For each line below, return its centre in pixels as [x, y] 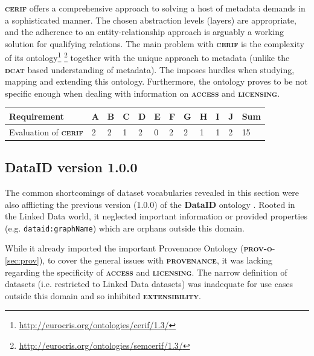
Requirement [37, 116]
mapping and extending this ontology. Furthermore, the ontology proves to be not [156, 81]
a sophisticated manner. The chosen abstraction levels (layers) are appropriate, [151, 20]
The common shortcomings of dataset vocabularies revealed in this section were [152, 193]
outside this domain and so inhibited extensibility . [103, 295]
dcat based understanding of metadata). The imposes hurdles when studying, [150, 69]
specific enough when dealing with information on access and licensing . [143, 93]
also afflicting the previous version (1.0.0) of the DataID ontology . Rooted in [150, 204]
